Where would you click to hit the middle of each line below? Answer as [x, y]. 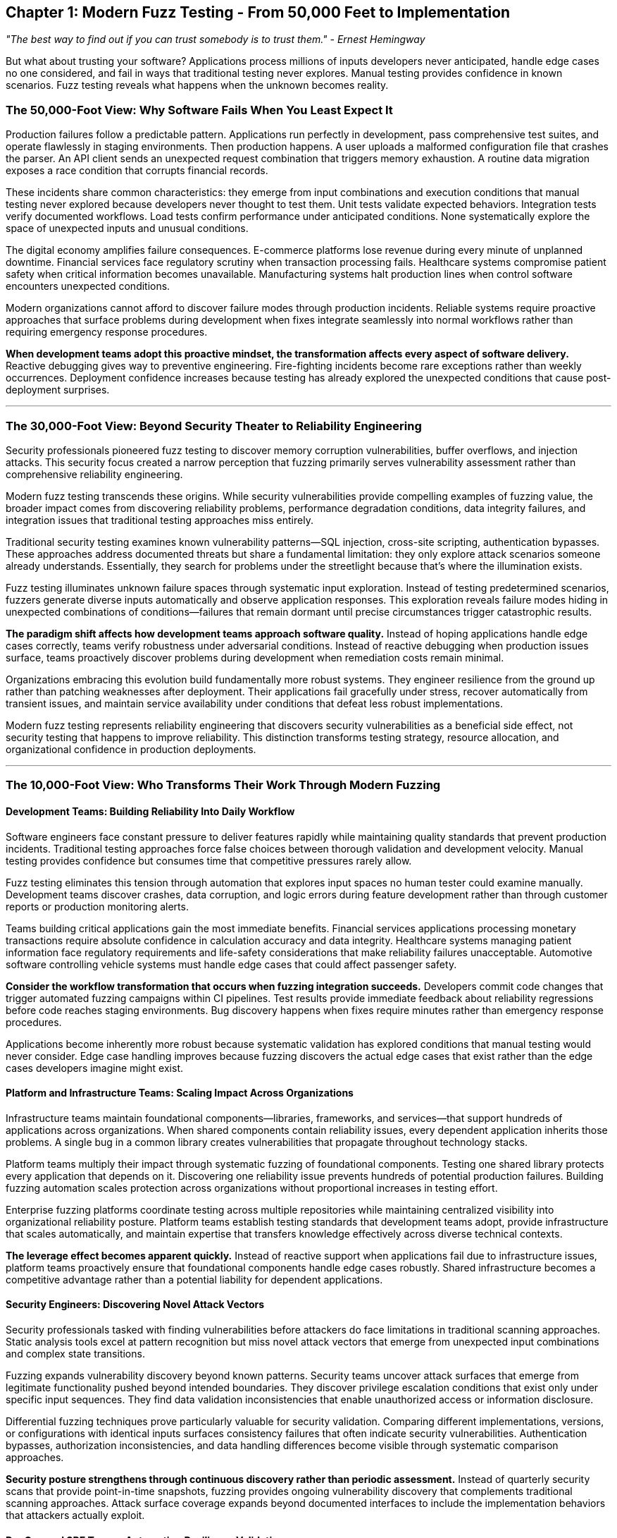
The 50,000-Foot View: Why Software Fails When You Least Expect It [199, 110]
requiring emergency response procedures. [107, 332]
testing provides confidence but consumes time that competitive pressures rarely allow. [209, 860]
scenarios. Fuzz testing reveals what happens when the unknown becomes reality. [197, 85]
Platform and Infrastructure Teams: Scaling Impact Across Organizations [180, 1093]
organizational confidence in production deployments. [131, 749]
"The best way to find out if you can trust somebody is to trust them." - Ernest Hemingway [216, 39]
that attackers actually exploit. [75, 1515]
